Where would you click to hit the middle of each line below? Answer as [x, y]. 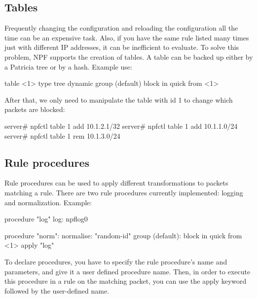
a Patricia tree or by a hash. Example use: [68, 66]
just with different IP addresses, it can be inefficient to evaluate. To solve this [122, 47]
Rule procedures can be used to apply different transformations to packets [116, 183]
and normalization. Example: [48, 202]
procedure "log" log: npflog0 [46, 219]
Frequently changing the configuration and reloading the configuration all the [121, 28]
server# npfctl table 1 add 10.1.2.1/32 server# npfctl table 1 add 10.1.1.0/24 [121, 126]
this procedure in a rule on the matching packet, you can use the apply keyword [126, 281]
